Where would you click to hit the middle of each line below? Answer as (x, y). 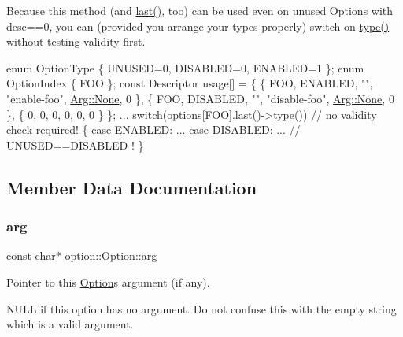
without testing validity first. (76, 41)
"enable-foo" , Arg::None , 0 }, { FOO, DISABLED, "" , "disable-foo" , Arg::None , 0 (200, 98)
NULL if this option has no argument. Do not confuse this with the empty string (201, 308)
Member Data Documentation (132, 187)
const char (31, 256)
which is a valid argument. (70, 324)
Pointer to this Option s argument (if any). (108, 281)
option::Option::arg (111, 256)
